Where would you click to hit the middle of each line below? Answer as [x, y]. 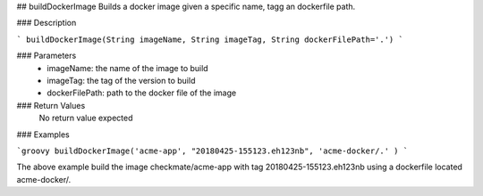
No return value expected [86, 118]
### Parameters [47, 56]
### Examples [43, 135]
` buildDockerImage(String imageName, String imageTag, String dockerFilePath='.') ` [210, 39]
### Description [47, 23]
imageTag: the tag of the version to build [121, 80]
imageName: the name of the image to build [128, 68]
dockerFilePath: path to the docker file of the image [142, 93]
